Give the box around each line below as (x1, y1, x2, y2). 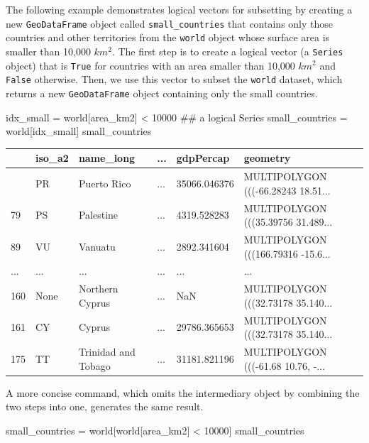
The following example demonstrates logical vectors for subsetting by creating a (6, 2, 353, 16)
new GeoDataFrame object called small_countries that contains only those (6, 16, 334, 31)
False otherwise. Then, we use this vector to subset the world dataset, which (6, 72, 343, 87)
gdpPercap (176, 151, 230, 165)
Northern (78, 281, 119, 296)
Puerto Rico (78, 175, 131, 190)
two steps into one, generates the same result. (6, 399, 204, 414)
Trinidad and (78, 344, 136, 359)
